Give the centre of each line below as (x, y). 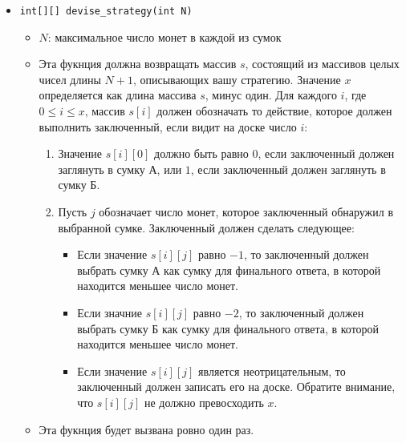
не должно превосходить (204, 402)
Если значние (110, 312)
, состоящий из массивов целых (322, 64)
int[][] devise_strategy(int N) (106, 11)
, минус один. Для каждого (271, 95)
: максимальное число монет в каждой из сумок (164, 36)
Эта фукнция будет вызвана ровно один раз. (146, 429)
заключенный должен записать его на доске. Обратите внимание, (236, 387)
